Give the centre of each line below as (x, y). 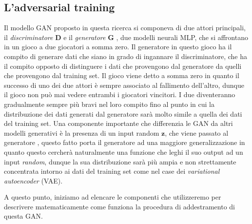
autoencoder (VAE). (33, 180)
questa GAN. (23, 216)
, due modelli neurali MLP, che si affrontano (182, 37)
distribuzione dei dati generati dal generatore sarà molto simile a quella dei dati (123, 113)
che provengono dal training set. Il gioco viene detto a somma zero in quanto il (122, 75)
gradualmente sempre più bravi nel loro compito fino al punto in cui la (109, 104)
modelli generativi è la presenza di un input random (82, 132)
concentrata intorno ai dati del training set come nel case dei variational (112, 171)
